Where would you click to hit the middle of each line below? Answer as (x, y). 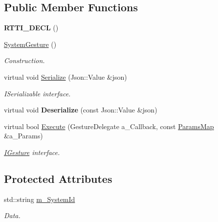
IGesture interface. (32, 152)
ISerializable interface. (37, 93)
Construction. (24, 60)
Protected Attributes (58, 178)
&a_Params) (23, 136)
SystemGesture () (30, 44)
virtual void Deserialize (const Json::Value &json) (81, 110)
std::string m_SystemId (40, 199)
